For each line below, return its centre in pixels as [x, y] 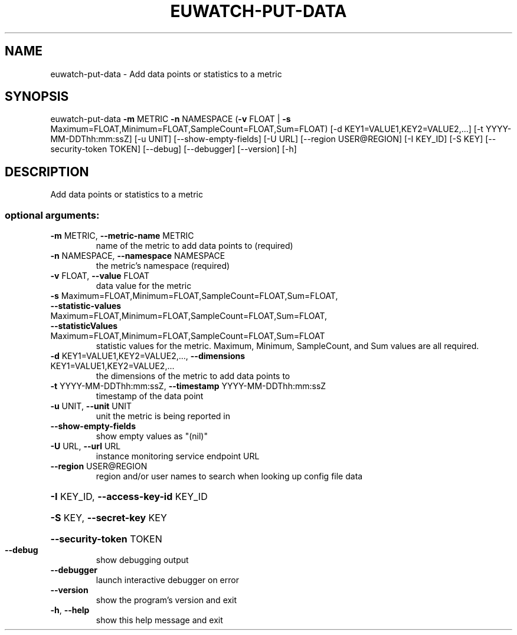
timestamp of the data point [150, 396]
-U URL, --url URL [86, 446]
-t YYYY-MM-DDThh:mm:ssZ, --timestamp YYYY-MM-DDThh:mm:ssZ [188, 386]
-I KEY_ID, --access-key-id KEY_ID [129, 497]
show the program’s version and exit [166, 600]
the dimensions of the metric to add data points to [193, 376]
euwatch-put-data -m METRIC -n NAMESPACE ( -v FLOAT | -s [171, 119]
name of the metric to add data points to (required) [194, 246]
